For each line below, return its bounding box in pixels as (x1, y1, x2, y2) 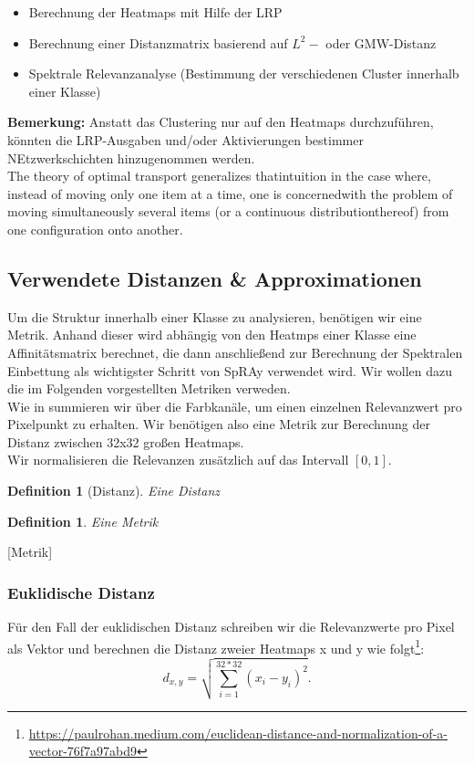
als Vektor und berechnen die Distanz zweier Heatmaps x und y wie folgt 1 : (7, 635, 425, 657)
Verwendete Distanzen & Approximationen (7, 264, 422, 292)
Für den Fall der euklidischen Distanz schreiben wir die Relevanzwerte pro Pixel (7, 617, 455, 636)
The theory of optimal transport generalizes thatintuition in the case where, (7, 166, 431, 185)
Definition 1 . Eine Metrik (7, 511, 159, 530)
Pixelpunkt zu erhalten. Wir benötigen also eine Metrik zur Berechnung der (7, 414, 430, 434)
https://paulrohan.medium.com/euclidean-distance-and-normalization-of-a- (28, 723, 448, 742)
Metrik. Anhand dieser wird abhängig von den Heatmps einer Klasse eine (7, 325, 417, 344)
